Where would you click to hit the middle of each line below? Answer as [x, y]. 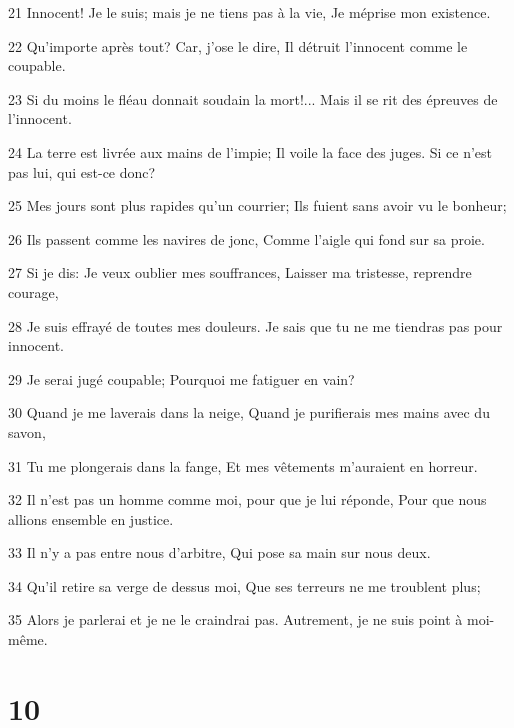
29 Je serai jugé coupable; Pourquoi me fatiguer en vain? [181, 378]
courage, [33, 291]
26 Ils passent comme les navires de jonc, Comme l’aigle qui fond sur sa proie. [246, 238]
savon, [27, 431]
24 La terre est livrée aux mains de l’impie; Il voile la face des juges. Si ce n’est [250, 151]
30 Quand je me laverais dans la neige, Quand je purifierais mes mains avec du [249, 412]
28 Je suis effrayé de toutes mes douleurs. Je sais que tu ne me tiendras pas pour [255, 325]
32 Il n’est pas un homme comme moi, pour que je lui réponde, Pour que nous [247, 499]
